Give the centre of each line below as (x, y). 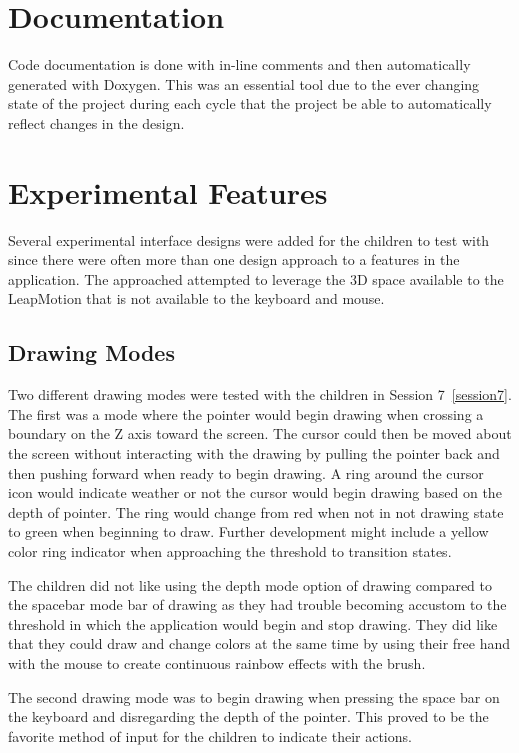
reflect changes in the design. (96, 122)
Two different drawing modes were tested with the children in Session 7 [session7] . (260, 394)
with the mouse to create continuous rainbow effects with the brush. (217, 662)
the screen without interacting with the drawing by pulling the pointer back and (254, 452)
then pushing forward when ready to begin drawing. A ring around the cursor (246, 472)
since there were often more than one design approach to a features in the (234, 259)
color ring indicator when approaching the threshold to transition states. (230, 550)
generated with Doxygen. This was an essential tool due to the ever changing (244, 83)
